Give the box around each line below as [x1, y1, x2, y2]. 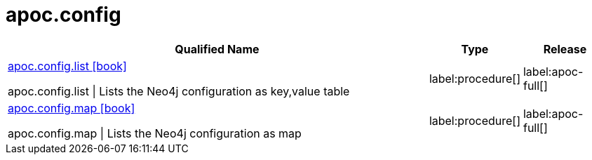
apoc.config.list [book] [8, 58, 127, 73]
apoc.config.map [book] [8, 100, 135, 115]
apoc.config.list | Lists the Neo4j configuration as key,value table [8, 84, 350, 98]
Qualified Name [175, 41, 260, 56]
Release [543, 41, 587, 56]
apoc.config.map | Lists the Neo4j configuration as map [8, 126, 302, 140]
